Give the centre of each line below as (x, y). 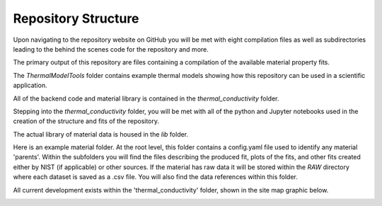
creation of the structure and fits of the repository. (86, 121)
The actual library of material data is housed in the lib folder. (101, 134)
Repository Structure (76, 18)
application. (30, 86)
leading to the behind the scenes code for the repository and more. (111, 49)
